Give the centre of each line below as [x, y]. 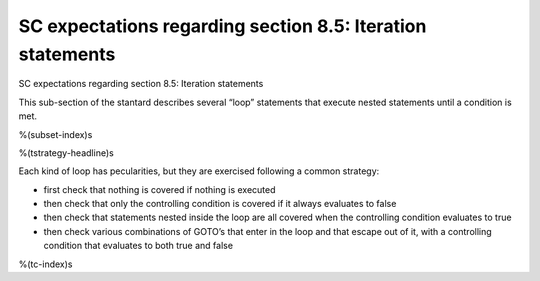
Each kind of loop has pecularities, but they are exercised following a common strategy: [199, 171]
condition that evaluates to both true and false [138, 246]
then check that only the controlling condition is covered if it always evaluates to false [220, 204]
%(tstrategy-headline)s [66, 152]
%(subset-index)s [55, 134]
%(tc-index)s [45, 264]
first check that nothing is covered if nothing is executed [159, 189]
